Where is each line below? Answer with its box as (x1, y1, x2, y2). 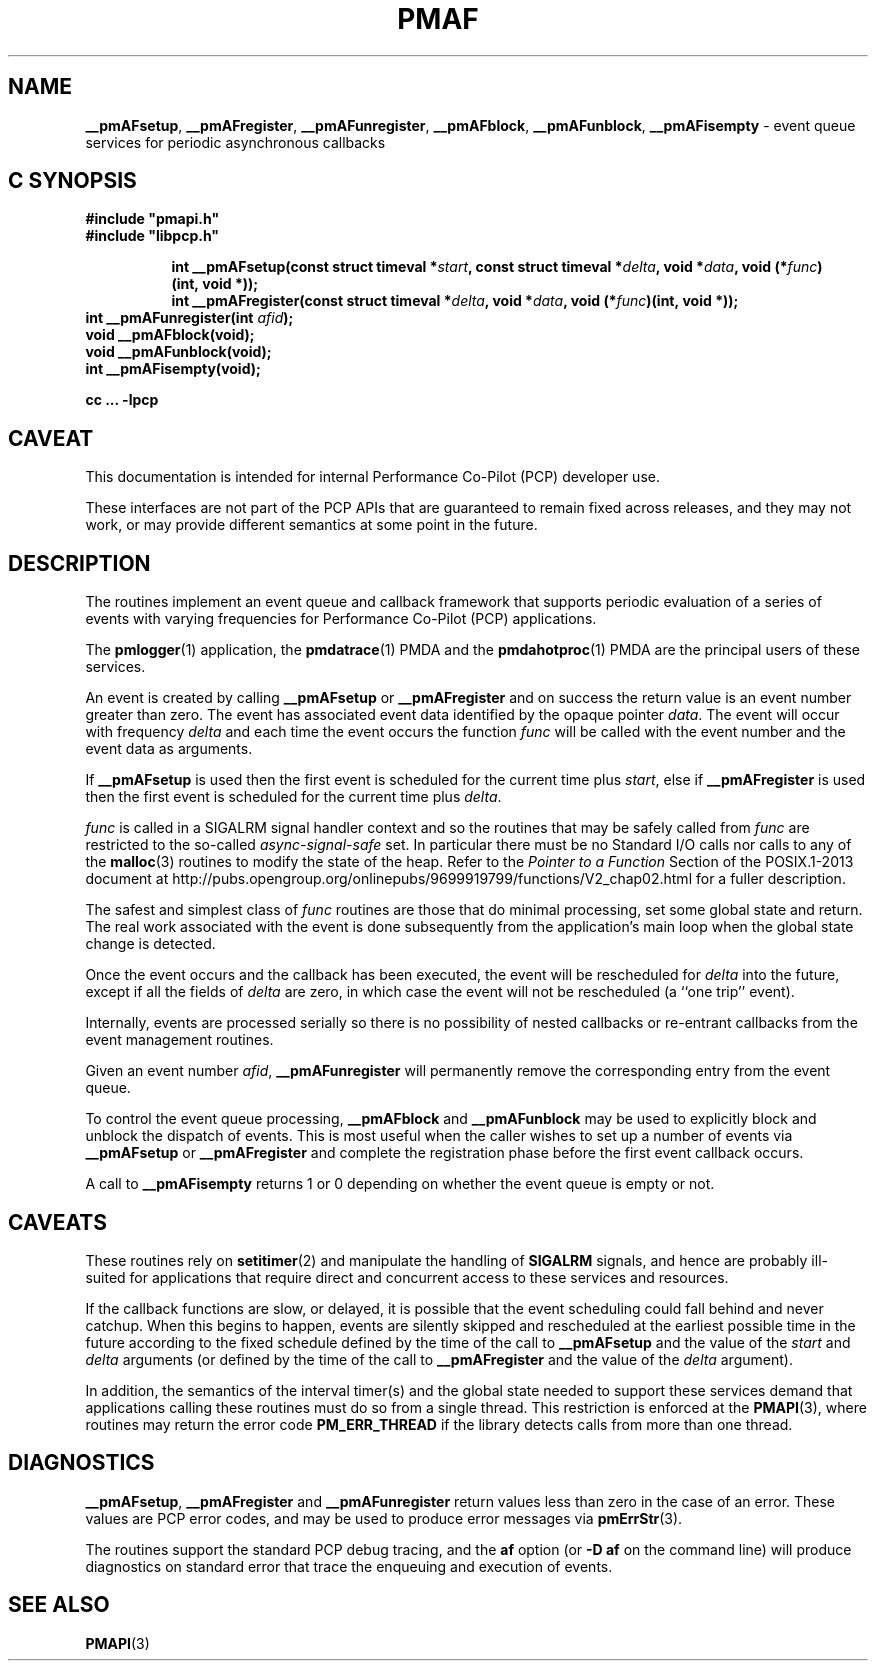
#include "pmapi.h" (85, 210, 220, 228)
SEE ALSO (8, 1592, 110, 1618)
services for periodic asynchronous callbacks (85, 133, 386, 151)
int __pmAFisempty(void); (85, 360, 261, 378)
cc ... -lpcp (85, 391, 159, 409)
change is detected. (85, 935, 216, 953)
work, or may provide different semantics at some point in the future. (85, 516, 538, 534)
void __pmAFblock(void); (85, 326, 255, 344)
